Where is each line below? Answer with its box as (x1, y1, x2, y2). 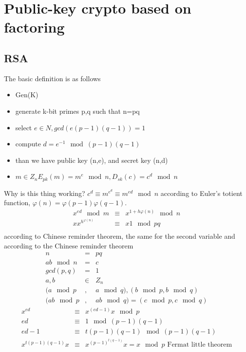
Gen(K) (15, 89, 38, 100)
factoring (4, 17, 65, 37)
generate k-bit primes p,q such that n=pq (15, 106, 140, 116)
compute (15, 139, 41, 149)
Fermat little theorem (167, 341, 232, 348)
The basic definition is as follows (4, 73, 101, 83)
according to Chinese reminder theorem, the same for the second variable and (4, 231, 235, 241)
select (15, 122, 32, 132)
